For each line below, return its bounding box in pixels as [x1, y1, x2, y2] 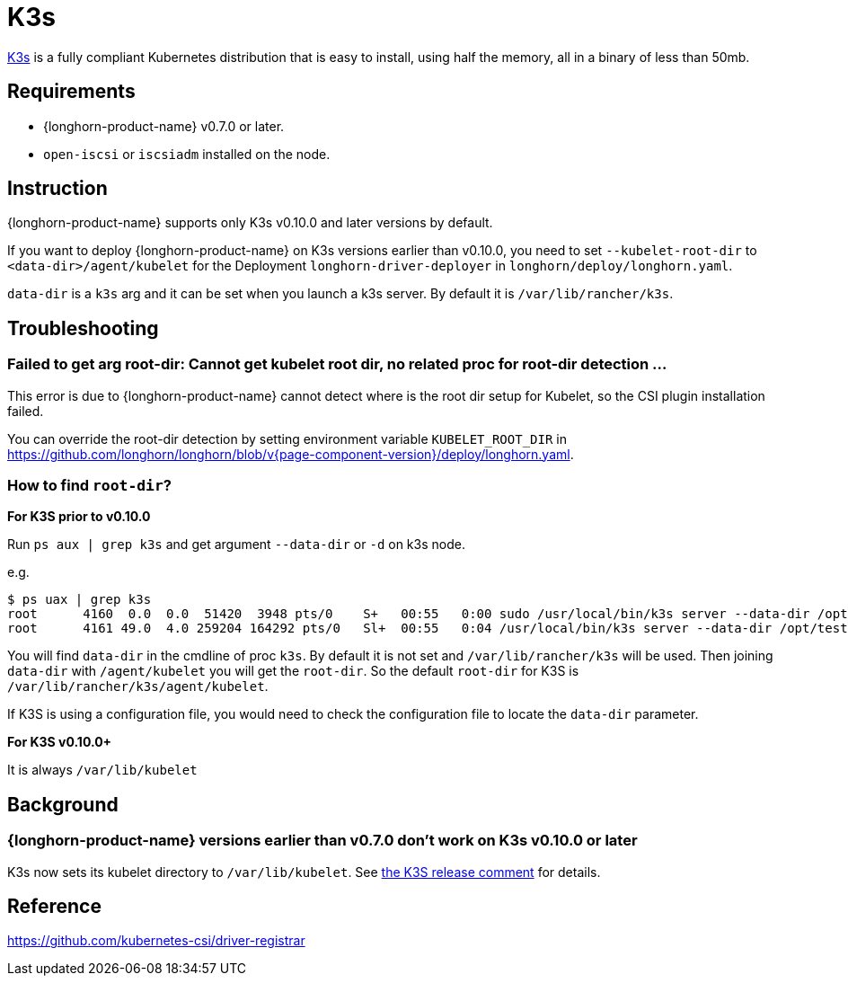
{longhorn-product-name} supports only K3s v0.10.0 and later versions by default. [7, 215, 493, 231]
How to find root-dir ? [7, 476, 172, 495]
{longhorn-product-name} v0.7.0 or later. [43, 118, 285, 134]
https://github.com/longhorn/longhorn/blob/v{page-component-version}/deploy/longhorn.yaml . [7, 446, 574, 462]
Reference [7, 895, 102, 918]
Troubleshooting [7, 316, 159, 340]
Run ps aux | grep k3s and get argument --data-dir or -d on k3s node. [7, 536, 465, 553]
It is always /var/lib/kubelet [7, 762, 198, 778]
